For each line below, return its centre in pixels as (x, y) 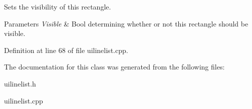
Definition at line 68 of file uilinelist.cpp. (66, 50)
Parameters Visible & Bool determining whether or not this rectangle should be (126, 23)
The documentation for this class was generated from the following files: (114, 67)
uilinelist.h (20, 83)
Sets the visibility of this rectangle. (58, 6)
